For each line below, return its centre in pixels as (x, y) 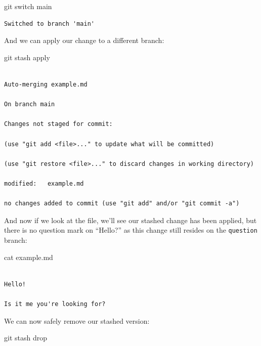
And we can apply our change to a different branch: (84, 40)
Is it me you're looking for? (55, 304)
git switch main (28, 6)
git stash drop (26, 338)
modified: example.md (44, 183)
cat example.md (29, 257)
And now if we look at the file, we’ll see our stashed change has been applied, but (130, 220)
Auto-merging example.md (46, 84)
